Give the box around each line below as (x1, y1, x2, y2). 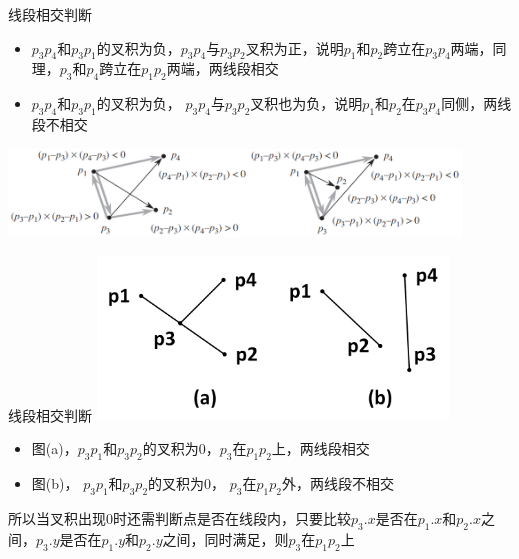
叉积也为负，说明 (250, 93, 363, 114)
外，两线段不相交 (281, 473, 394, 494)
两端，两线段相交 (166, 58, 279, 79)
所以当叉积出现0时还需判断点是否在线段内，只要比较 (8, 507, 351, 528)
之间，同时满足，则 (162, 528, 289, 549)
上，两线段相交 (271, 438, 370, 459)
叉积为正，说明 (245, 37, 344, 58)
